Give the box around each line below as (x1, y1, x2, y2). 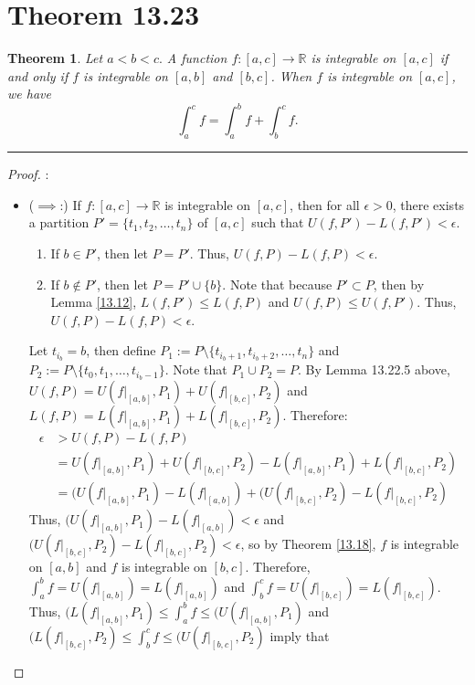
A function (166, 48, 227, 68)
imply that (269, 626, 330, 645)
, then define (86, 341, 156, 360)
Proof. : (7, 164, 49, 184)
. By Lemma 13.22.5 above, (298, 360, 450, 379)
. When (270, 66, 312, 85)
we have (7, 84, 51, 103)
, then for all (290, 195, 360, 214)
